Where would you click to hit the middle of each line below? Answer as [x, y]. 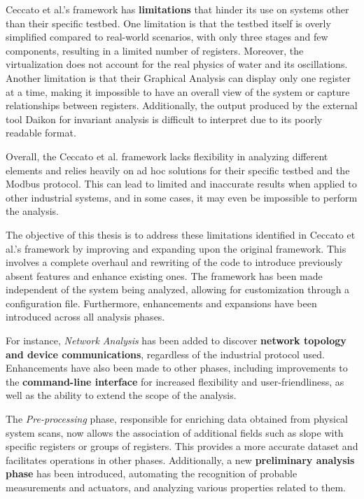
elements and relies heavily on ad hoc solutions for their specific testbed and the [178, 170]
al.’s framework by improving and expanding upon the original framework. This [176, 248]
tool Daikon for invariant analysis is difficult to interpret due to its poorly [164, 119]
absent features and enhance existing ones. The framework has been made [164, 275]
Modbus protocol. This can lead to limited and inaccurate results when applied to [181, 184]
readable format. [41, 133]
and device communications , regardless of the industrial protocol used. [165, 354]
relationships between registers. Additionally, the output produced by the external [182, 105]
